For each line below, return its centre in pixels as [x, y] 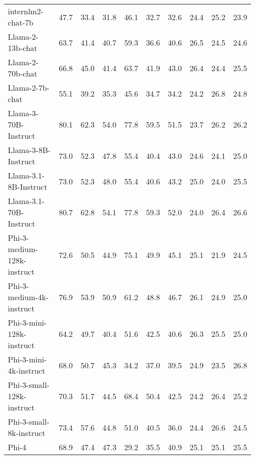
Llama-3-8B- [29, 150]
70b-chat [23, 73]
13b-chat [23, 48]
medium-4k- [28, 297]
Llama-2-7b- [29, 88]
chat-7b [21, 22]
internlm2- [26, 11]
